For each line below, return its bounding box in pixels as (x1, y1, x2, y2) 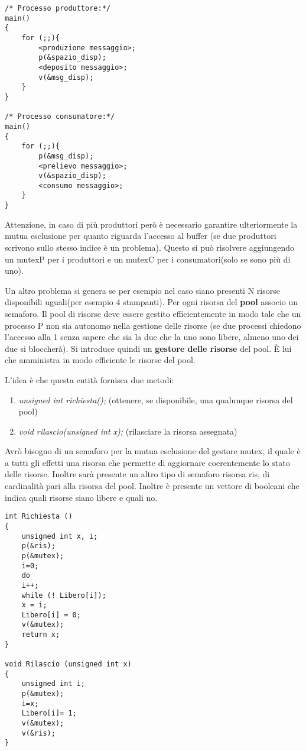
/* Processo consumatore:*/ (5, 112, 115, 121)
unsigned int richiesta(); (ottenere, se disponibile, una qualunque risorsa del (18, 393, 293, 406)
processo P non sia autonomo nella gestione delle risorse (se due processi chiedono (5, 319, 301, 331)
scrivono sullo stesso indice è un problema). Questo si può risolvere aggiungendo (5, 241, 294, 253)
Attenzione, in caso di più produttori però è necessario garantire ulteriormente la (5, 218, 298, 230)
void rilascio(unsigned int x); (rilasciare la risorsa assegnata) (18, 425, 237, 437)
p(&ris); (21, 542, 56, 551)
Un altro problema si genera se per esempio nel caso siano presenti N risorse (5, 284, 280, 296)
